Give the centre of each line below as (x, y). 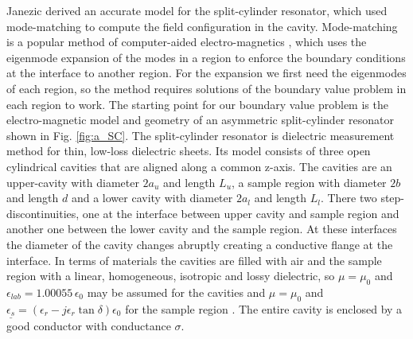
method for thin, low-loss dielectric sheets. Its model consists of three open (189, 151)
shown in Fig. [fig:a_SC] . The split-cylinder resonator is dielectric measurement (201, 135)
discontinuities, (43, 213)
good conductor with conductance (89, 326)
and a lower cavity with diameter (152, 198)
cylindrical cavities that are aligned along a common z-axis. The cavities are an (199, 166)
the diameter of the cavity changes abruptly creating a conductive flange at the (200, 244)
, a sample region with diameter (309, 182)
